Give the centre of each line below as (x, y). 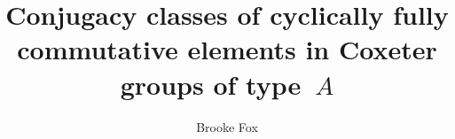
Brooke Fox (227, 126)
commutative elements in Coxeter (227, 49)
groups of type (211, 84)
